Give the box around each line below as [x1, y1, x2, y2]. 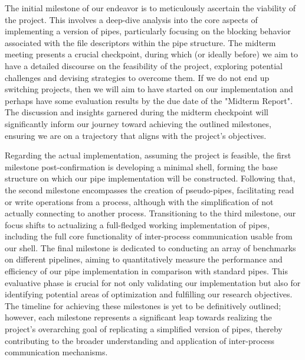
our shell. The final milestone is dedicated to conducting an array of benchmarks [5, 241, 296, 254]
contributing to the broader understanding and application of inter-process [5, 334, 275, 346]
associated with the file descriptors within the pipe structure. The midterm [5, 36, 276, 48]
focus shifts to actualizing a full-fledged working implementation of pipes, [5, 218, 270, 231]
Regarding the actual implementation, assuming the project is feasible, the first [5, 149, 291, 161]
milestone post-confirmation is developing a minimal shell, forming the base [5, 160, 278, 173]
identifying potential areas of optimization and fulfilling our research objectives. [5, 288, 293, 300]
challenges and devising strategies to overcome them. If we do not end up [5, 71, 270, 83]
